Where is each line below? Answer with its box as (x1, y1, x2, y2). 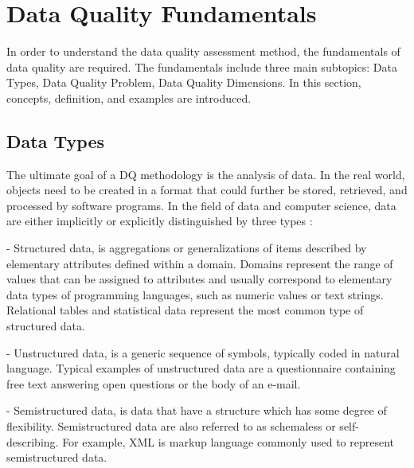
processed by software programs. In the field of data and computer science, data (6, 197, 396, 213)
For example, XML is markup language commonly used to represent (62, 433, 395, 450)
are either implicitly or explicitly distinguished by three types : (6, 213, 313, 229)
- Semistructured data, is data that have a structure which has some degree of (6, 402, 387, 419)
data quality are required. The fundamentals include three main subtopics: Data (6, 58, 398, 75)
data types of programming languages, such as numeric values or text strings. (6, 286, 384, 302)
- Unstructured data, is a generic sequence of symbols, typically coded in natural (6, 344, 400, 361)
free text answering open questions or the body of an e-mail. (6, 375, 301, 392)
